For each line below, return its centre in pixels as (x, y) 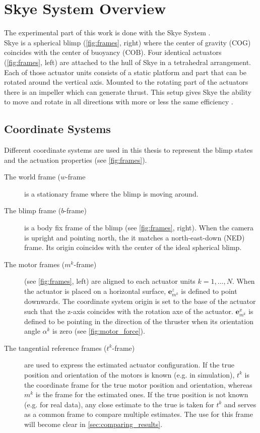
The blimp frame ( (33, 210)
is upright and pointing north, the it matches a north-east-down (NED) (135, 237)
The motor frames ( (35, 264)
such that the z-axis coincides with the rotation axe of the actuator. (129, 311)
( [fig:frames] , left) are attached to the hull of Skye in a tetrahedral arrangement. (127, 62)
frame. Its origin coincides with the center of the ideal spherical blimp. (133, 247)
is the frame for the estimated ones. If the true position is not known (142, 394)
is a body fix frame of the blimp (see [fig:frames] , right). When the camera (139, 228)
